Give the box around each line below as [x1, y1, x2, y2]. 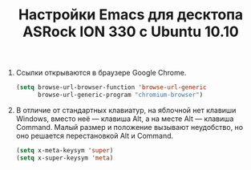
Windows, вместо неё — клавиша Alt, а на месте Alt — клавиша [15, 114, 234, 123]
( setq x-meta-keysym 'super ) [15, 146, 114, 154]
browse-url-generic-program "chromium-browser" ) [37, 91, 204, 99]
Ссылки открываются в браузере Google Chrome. [15, 68, 187, 78]
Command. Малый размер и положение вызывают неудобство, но [15, 122, 243, 132]
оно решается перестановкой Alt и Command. [15, 131, 174, 140]
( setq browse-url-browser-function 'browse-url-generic [15, 83, 207, 91]
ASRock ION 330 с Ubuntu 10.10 [22, 22, 239, 41]
